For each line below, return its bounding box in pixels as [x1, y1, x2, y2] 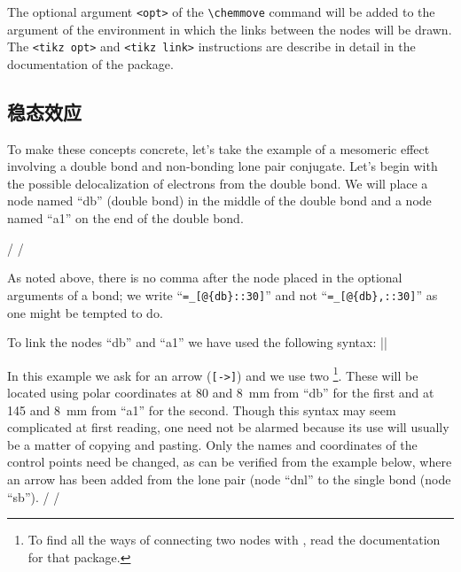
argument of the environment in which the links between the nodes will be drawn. [7, 19, 452, 38]
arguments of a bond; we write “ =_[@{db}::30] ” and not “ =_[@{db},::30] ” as [7, 285, 438, 304]
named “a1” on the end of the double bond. [7, 209, 244, 228]
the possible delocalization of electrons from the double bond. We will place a [7, 174, 428, 192]
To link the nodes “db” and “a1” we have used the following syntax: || [7, 333, 387, 352]
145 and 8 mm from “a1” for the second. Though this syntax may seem [7, 400, 396, 419]
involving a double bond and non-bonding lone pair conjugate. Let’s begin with [7, 157, 438, 175]
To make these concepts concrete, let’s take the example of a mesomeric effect [7, 139, 430, 158]
